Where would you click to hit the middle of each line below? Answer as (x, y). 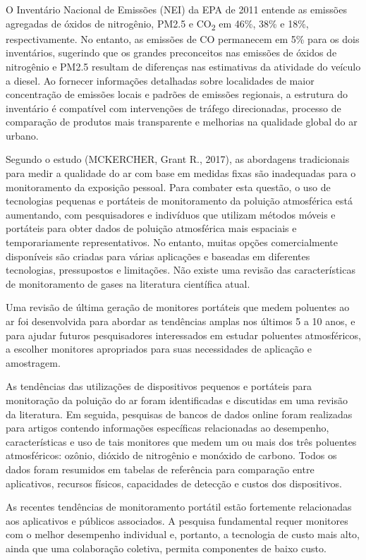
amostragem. (33, 362)
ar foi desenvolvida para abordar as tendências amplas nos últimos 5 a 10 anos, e (181, 321)
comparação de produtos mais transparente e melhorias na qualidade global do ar (182, 122)
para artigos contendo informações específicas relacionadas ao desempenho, (167, 428)
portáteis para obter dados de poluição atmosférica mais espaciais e (151, 228)
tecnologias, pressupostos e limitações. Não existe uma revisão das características (181, 270)
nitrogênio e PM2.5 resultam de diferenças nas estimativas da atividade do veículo (183, 66)
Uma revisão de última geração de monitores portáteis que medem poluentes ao (178, 307)
